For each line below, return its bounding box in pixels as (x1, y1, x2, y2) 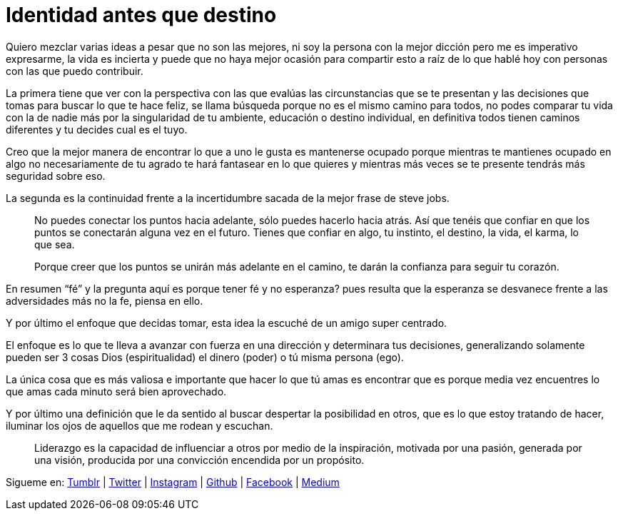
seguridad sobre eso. (6, 169, 106, 182)
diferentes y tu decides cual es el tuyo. (6, 123, 188, 136)
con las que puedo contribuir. (6, 64, 143, 77)
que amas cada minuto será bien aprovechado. (6, 385, 227, 398)
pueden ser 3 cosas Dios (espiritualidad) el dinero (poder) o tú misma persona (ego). (6, 350, 404, 363)
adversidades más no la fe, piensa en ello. (6, 294, 203, 307)
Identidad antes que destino (6, 3, 277, 27)
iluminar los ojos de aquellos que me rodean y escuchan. (6, 419, 273, 432)
